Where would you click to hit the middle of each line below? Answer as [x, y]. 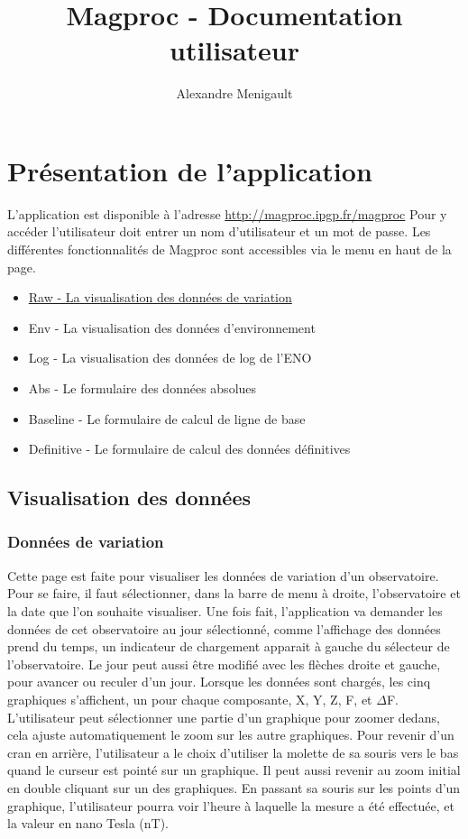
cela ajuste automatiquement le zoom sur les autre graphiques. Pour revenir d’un [231, 735]
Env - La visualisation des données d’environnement [172, 327]
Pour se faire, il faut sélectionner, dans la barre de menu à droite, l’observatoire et [234, 593]
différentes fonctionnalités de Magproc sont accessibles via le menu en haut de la [229, 249]
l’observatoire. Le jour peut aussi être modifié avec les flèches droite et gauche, [224, 664]
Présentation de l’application [190, 170]
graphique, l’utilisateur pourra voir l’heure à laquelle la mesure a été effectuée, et [231, 805]
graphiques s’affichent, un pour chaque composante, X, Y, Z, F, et [190, 699]
